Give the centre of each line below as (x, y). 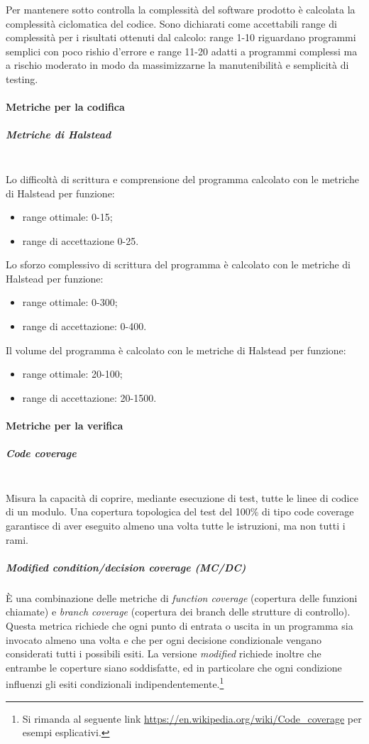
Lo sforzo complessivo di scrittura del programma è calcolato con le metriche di (178, 264)
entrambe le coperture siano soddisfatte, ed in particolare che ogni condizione (174, 667)
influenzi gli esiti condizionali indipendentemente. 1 (115, 683)
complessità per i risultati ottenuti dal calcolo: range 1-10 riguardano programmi (181, 37)
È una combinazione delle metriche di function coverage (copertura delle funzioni (182, 597)
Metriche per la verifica (65, 426)
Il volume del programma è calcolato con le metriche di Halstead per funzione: (176, 350)
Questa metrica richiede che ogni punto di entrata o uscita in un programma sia (180, 625)
